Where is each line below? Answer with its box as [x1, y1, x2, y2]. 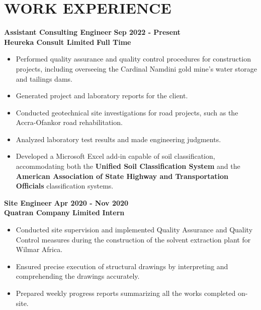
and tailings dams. [16, 73, 72, 84]
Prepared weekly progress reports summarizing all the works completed [16, 288, 236, 298]
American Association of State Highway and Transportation [16, 170, 229, 181]
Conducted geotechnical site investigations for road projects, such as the [16, 107, 238, 117]
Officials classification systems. [16, 180, 114, 191]
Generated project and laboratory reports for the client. [16, 90, 188, 101]
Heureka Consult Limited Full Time [4, 36, 131, 47]
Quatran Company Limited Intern [4, 207, 125, 218]
